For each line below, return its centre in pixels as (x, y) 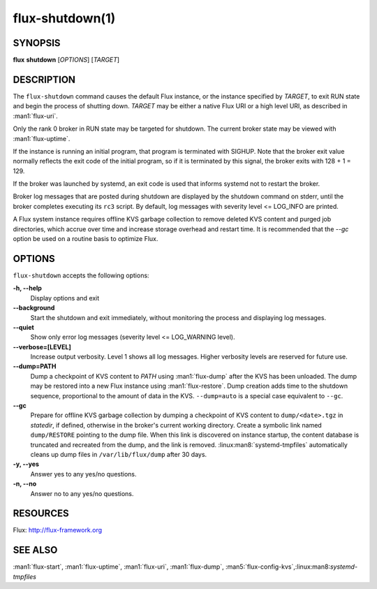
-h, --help (27, 288)
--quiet (23, 327)
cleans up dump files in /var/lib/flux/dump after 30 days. (119, 454)
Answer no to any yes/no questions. (82, 493)
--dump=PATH (35, 366)
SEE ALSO (35, 550)
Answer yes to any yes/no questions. (83, 474)
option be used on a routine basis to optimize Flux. (86, 239)
